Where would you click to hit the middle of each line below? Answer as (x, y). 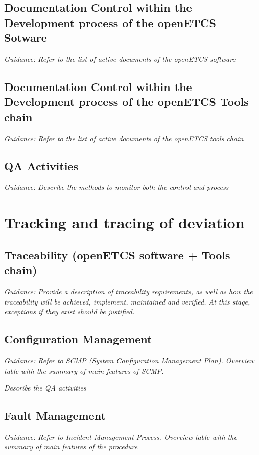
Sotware (26, 38)
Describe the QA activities (45, 388)
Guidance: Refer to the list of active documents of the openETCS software (120, 59)
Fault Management (55, 415)
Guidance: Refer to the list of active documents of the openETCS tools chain (124, 138)
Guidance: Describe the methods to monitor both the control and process (116, 187)
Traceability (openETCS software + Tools (117, 255)
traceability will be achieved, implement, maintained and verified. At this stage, (127, 301)
